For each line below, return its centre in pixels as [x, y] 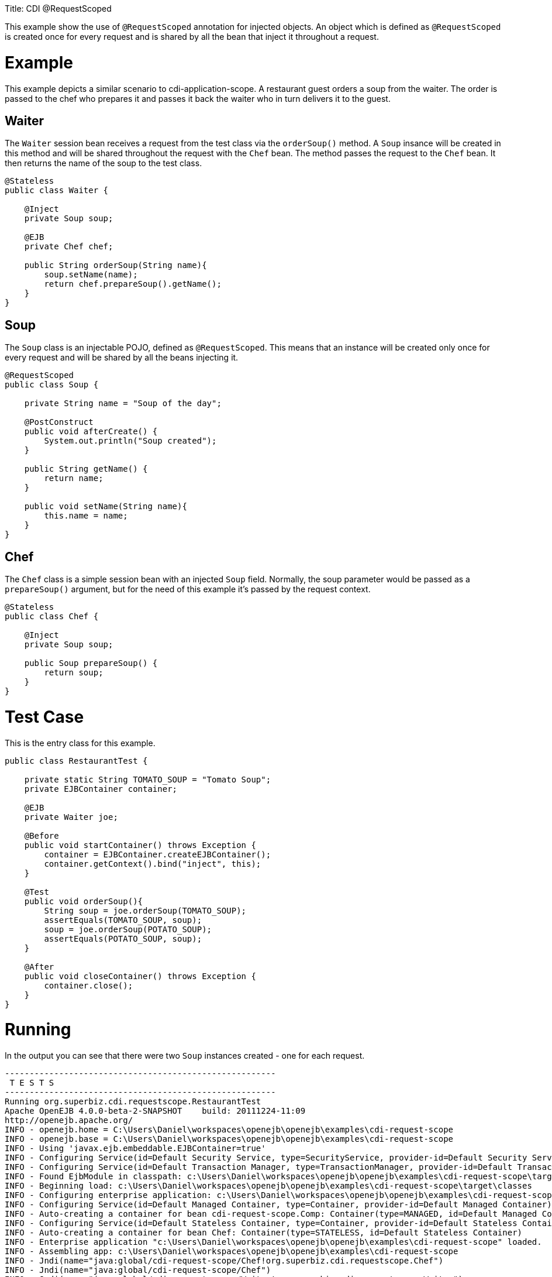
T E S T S [32, 1083]
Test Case [44, 717]
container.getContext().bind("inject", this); [153, 864]
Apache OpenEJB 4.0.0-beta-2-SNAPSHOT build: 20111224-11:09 [155, 1111]
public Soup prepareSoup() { [91, 663]
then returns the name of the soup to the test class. [103, 163]
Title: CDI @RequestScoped [58, 8]
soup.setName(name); [91, 275]
